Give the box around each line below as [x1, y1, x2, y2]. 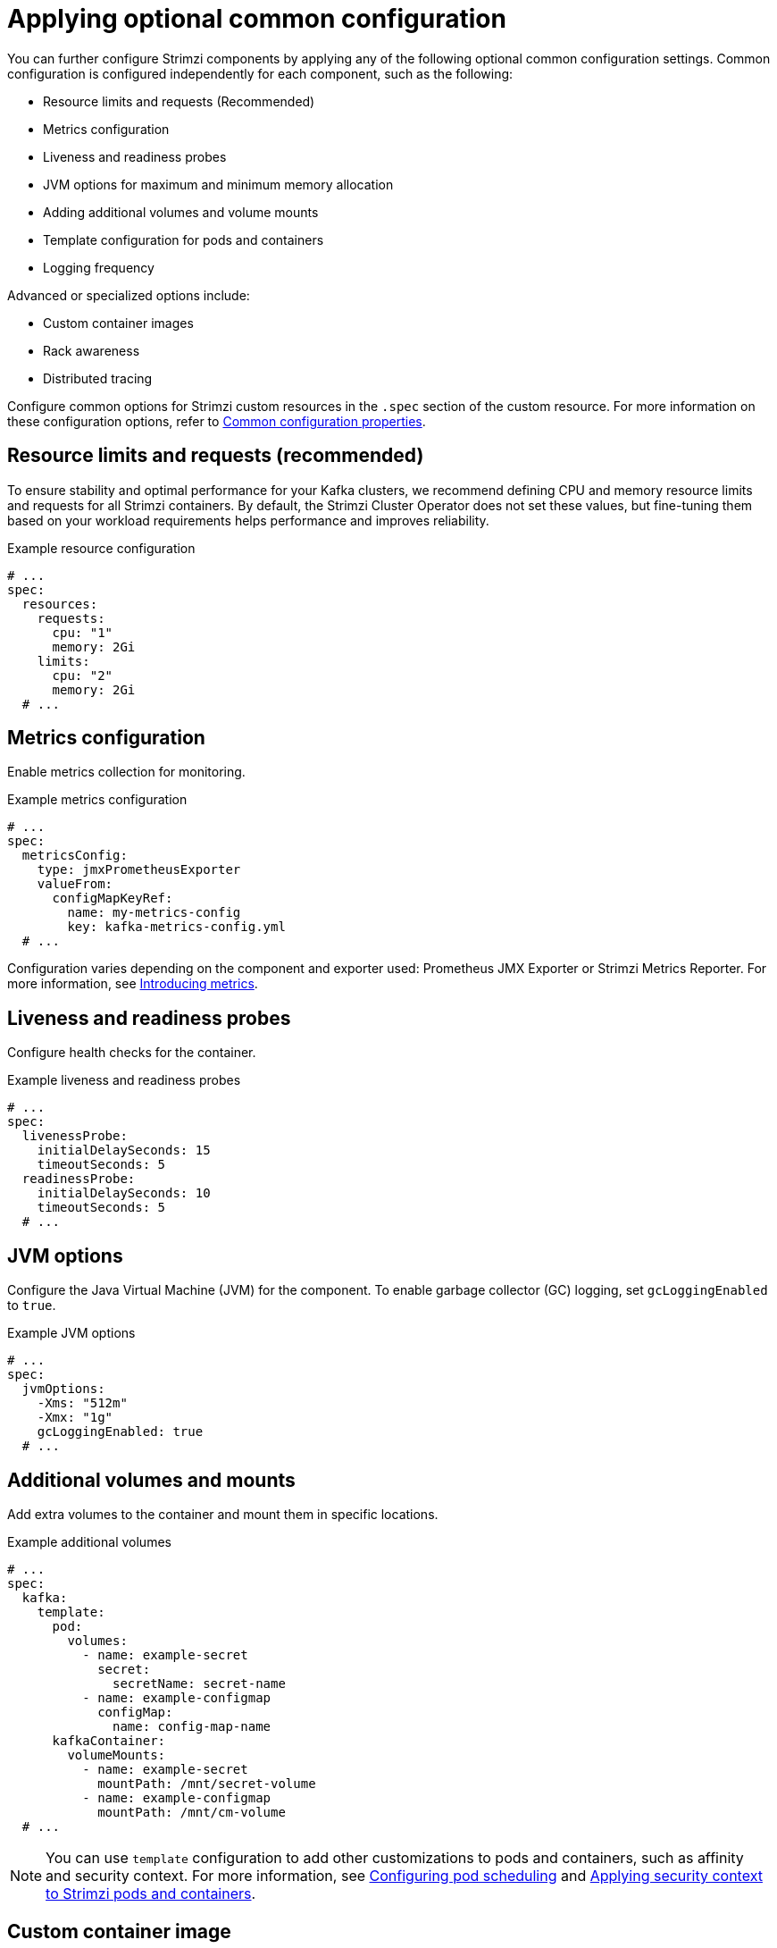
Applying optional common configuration [7, 4, 506, 34]
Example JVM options [7, 1325, 136, 1341]
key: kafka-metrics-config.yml [67, 919, 286, 935]
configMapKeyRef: [52, 891, 173, 906]
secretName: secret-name [113, 1675, 286, 1691]
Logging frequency [43, 259, 155, 275]
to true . [7, 1297, 56, 1314]
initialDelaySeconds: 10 [37, 1186, 211, 1201]
